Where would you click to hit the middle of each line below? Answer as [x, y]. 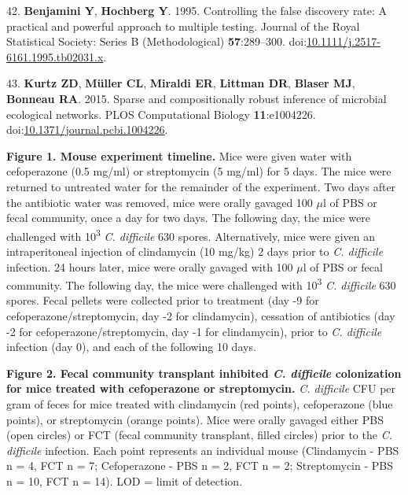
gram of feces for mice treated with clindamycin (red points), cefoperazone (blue [200, 403]
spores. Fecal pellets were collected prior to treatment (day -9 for [163, 300]
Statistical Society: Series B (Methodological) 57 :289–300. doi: [157, 41]
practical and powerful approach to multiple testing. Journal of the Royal [183, 26]
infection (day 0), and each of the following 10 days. [131, 347]
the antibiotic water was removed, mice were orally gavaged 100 [160, 202]
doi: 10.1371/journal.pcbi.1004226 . [87, 129]
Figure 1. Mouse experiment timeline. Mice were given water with [179, 155]
